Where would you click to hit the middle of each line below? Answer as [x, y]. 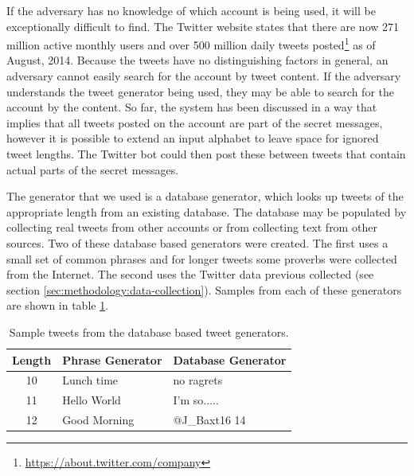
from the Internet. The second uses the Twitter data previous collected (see [190, 274]
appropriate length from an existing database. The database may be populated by [207, 211]
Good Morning [98, 420]
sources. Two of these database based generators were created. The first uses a [197, 242]
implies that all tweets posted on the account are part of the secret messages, [195, 122]
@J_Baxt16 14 [209, 420]
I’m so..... [196, 400]
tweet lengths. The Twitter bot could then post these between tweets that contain [206, 154]
